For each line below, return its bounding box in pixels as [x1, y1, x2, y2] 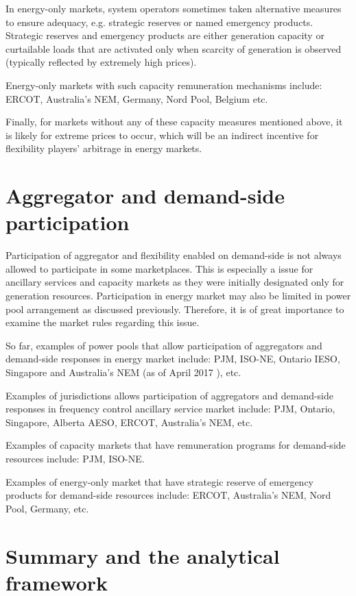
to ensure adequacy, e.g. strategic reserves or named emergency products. [5, 14, 313, 29]
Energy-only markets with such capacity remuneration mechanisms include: [5, 77, 322, 92]
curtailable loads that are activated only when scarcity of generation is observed [5, 41, 342, 55]
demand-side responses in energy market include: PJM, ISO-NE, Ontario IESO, [5, 351, 340, 366]
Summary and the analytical [5, 541, 280, 569]
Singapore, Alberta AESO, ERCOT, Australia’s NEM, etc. [5, 414, 253, 429]
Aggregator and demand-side [5, 182, 285, 210]
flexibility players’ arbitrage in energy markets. [5, 141, 202, 156]
